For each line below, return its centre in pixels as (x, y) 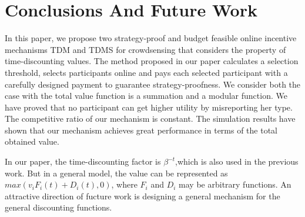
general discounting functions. (58, 207)
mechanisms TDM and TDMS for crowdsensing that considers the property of (145, 49)
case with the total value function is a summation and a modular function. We (146, 96)
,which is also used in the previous (237, 161)
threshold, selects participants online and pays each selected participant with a (146, 72)
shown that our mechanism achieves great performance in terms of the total (141, 130)
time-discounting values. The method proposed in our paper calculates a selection (152, 61)
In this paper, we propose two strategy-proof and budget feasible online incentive (151, 38)
